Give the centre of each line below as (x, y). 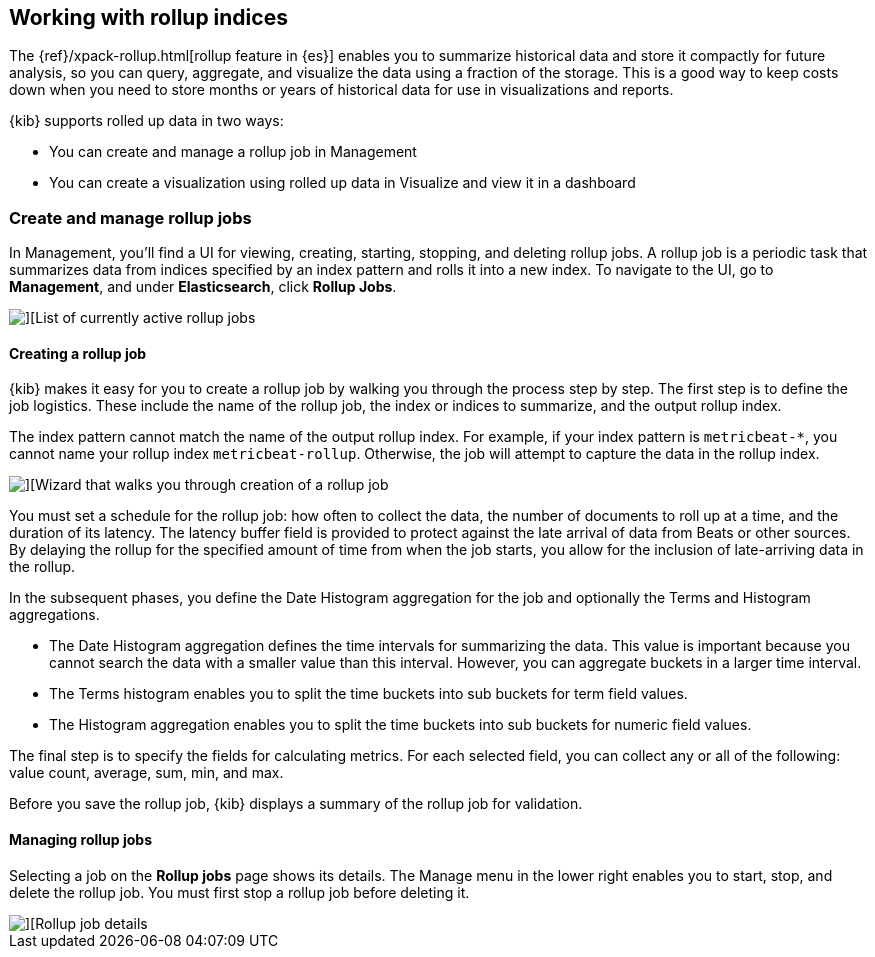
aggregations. (54, 615)
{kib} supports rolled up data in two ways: (146, 121)
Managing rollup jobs (80, 839)
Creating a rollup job (78, 353)
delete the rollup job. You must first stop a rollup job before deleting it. (239, 892)
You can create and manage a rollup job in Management (233, 152)
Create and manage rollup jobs (130, 217)
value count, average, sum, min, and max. (146, 773)
